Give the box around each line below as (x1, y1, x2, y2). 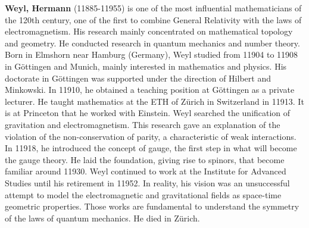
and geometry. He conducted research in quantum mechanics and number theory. (5, 36, 300, 49)
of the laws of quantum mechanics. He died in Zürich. (5, 211, 200, 224)
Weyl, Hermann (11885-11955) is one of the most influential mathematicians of (5, 2, 302, 14)
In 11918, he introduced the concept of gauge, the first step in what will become (5, 142, 297, 154)
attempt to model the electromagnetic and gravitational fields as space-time (5, 188, 282, 201)
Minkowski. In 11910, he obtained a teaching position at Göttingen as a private (5, 83, 295, 96)
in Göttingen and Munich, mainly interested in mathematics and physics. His (5, 60, 287, 72)
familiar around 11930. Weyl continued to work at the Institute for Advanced (5, 165, 286, 177)
